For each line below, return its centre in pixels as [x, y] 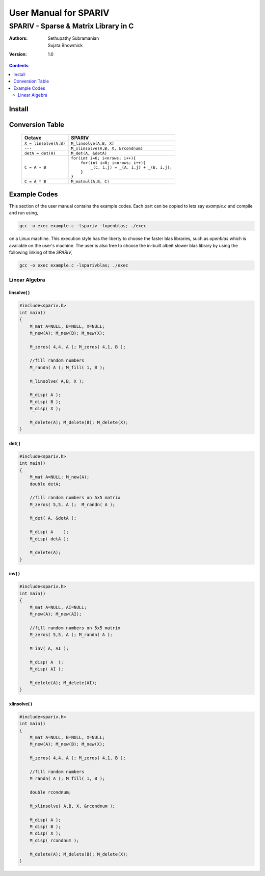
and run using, [24, 213]
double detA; [45, 484]
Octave [33, 137]
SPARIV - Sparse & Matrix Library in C [71, 26]
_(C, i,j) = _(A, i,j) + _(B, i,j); [132, 167]
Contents [19, 65]
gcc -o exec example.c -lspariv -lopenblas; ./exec [83, 226]
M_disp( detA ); [49, 539]
